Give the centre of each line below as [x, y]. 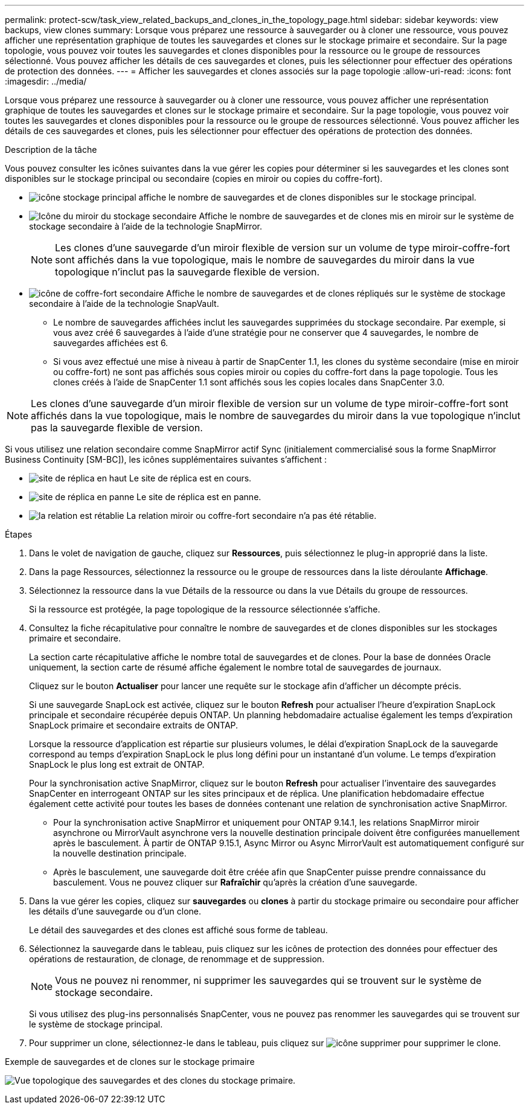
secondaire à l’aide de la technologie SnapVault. [124, 304]
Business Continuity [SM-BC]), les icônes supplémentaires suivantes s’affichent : [166, 459]
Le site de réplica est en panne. [199, 497]
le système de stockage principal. [96, 1024]
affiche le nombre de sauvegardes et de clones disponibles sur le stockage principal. [307, 197]
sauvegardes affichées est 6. [111, 343]
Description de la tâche [51, 149]
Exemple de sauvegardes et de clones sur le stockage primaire [130, 1062]
